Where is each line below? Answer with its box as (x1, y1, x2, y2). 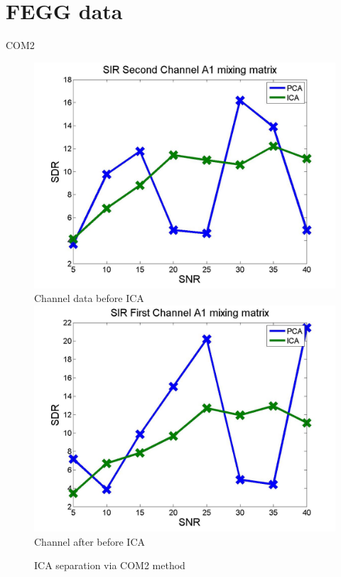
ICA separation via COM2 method (34, 558, 185, 573)
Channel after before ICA (34, 534, 146, 549)
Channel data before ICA (34, 291, 144, 306)
